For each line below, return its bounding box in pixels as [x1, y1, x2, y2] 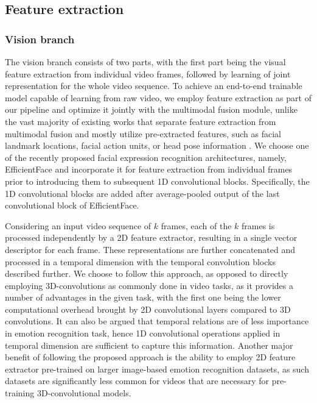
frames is [242, 219, 275, 232]
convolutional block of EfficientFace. [5, 199, 139, 212]
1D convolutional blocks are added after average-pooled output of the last [5, 187, 280, 199]
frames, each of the [161, 219, 232, 232]
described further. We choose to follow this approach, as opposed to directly [5, 267, 288, 280]
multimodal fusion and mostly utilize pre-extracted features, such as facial [5, 127, 281, 140]
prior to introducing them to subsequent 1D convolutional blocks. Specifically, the [5, 174, 310, 187]
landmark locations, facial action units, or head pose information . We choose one [5, 139, 309, 152]
